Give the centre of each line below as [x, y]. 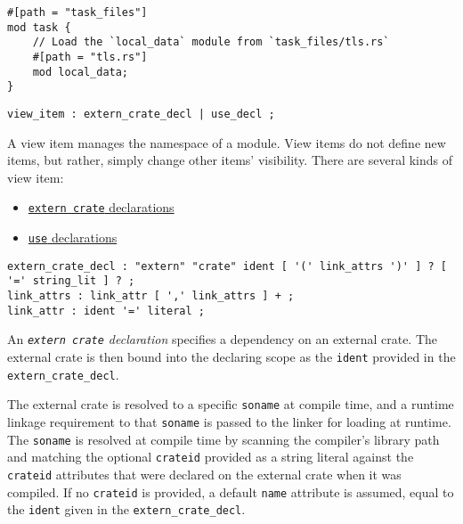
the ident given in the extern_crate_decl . [126, 509]
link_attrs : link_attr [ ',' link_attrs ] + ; [151, 296]
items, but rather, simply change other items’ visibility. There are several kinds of [230, 160]
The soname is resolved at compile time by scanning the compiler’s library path [223, 439]
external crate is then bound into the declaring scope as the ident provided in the [231, 356]
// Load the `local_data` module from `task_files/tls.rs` [211, 42]
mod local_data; [81, 72]
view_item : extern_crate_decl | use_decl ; [141, 114]
